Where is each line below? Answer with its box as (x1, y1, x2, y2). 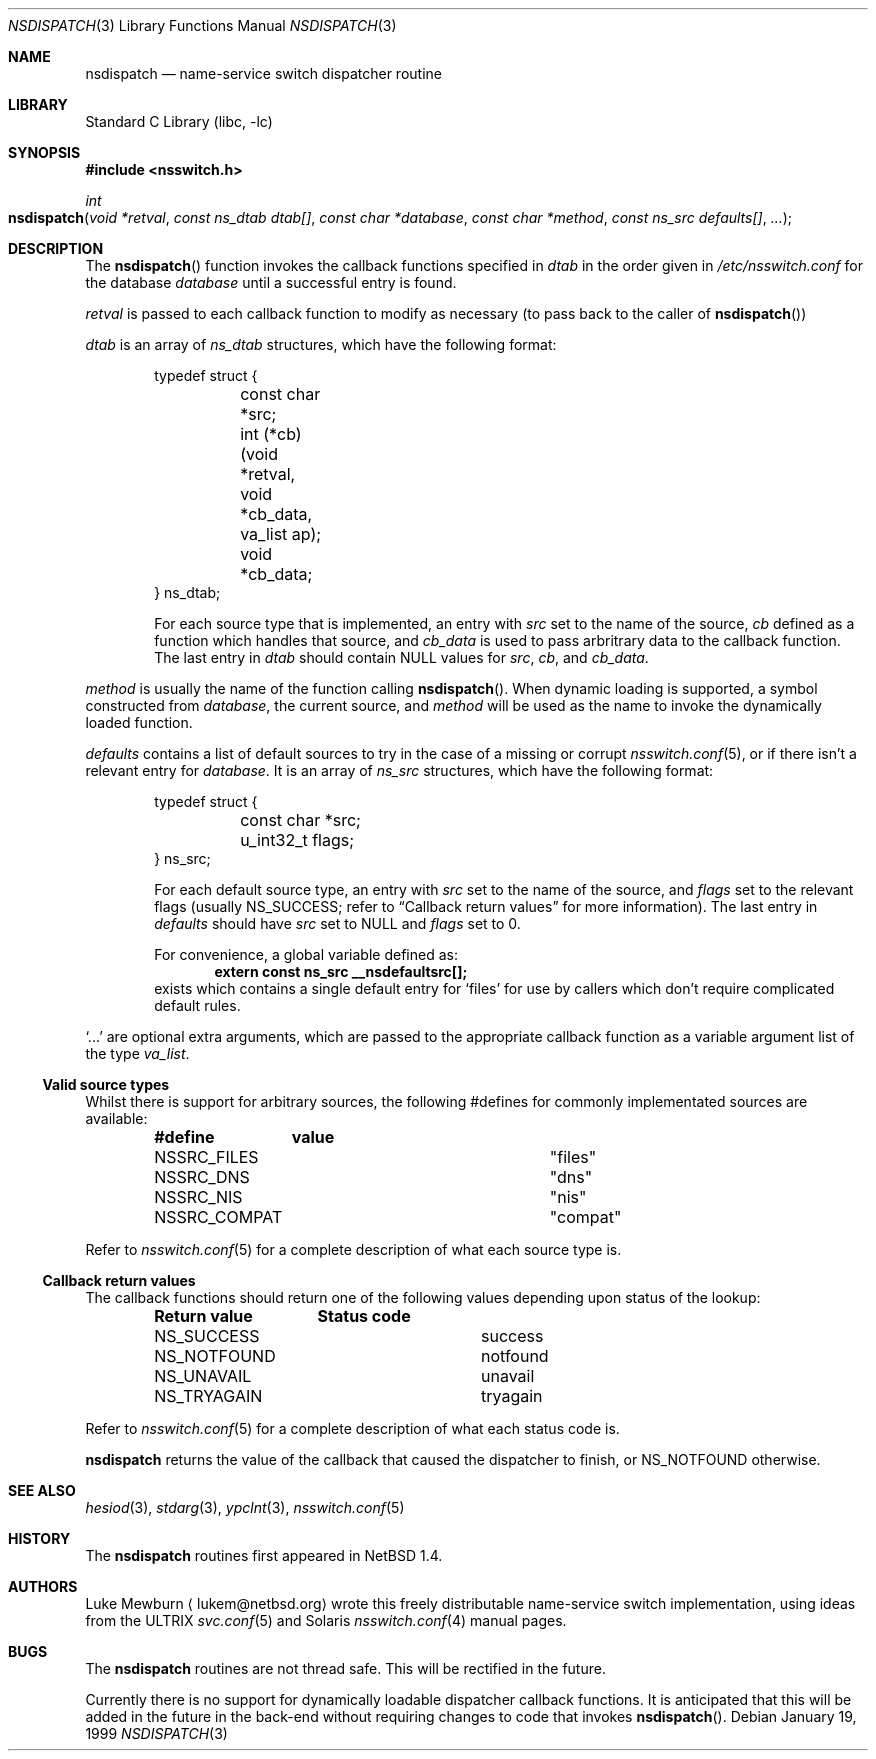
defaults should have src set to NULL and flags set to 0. (154, 915, 521, 932)
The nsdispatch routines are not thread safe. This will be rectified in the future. (85, 1660, 606, 1677)
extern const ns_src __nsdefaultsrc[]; (214, 963, 468, 980)
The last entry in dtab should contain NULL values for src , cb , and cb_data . (154, 649, 649, 666)
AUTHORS (8, 1578, 78, 1595)
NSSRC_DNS (154, 1167, 250, 1187)
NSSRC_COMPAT (154, 1207, 283, 1227)
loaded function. (85, 714, 193, 731)
